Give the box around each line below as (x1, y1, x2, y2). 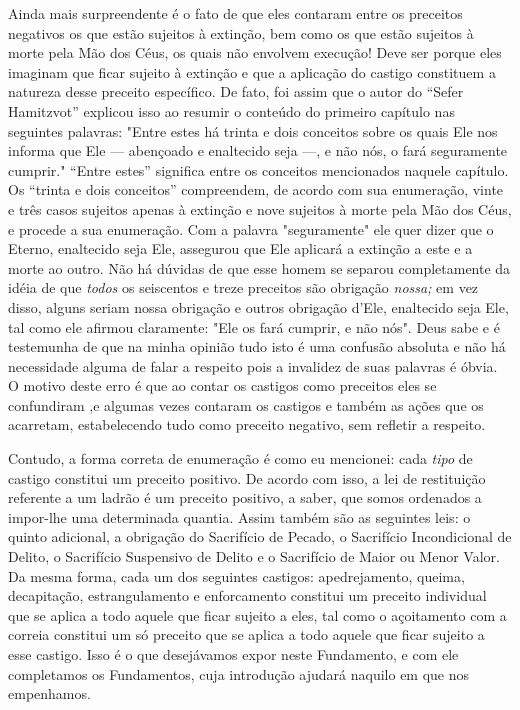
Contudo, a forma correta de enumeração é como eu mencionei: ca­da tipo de (8, 448, 473, 469)
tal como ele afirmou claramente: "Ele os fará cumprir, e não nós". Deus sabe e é (8, 316, 500, 337)
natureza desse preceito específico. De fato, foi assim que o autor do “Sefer (8, 81, 464, 102)
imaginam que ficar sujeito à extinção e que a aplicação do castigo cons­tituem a (8, 61, 496, 82)
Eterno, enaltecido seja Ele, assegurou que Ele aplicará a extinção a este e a (8, 238, 473, 259)
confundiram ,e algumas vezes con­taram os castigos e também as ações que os (8, 394, 484, 415)
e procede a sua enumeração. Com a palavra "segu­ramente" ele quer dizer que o (8, 218, 494, 239)
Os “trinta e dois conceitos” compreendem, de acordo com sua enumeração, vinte (8, 179, 504, 200)
